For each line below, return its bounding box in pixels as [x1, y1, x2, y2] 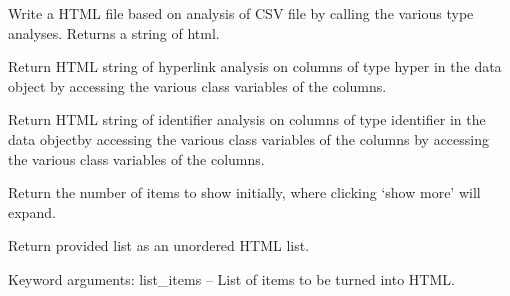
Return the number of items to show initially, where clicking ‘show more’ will [8, 182, 481, 203]
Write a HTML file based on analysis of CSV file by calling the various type [8, 3, 474, 23]
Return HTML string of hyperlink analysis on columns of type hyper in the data [8, 56, 502, 77]
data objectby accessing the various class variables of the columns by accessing [8, 128, 489, 149]
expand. [8, 201, 56, 222]
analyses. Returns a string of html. [8, 22, 220, 43]
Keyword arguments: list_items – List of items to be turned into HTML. [8, 268, 455, 289]
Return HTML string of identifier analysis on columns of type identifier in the [8, 109, 486, 130]
